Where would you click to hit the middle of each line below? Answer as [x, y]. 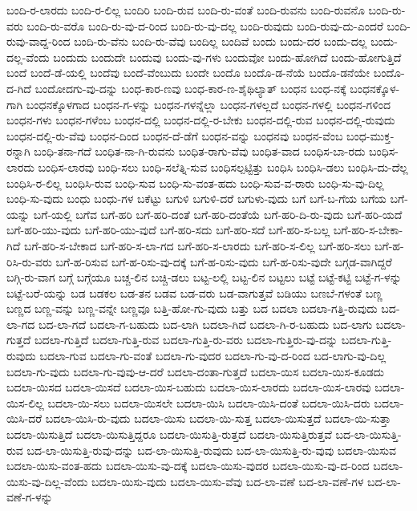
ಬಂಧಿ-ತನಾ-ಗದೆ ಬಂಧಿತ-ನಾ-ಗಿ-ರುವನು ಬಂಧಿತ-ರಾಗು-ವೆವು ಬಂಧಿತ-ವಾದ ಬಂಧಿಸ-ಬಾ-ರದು [200, 151]
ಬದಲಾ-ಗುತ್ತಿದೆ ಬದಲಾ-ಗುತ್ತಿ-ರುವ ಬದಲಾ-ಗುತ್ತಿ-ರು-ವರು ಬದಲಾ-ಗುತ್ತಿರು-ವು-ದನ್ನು [186, 340]
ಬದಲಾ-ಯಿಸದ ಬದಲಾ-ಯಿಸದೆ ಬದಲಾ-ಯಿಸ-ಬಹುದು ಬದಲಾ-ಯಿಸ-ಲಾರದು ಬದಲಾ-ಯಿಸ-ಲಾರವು [189, 387]
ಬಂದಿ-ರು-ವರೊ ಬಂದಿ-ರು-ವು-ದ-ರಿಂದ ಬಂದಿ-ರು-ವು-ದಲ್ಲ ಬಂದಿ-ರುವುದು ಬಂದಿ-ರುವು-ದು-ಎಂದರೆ [205, 25]
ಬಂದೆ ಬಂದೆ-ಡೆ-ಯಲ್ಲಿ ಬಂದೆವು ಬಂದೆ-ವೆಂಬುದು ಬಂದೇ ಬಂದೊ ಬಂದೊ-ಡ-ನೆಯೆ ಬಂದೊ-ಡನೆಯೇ [188, 73]
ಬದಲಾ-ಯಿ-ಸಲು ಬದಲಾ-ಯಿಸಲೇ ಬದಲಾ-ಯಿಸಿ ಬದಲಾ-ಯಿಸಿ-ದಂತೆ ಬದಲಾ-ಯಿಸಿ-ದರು [209, 402]
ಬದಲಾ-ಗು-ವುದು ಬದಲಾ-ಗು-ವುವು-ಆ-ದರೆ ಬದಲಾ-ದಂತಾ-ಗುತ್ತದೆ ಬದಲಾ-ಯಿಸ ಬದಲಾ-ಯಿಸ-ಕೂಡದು [196, 371]
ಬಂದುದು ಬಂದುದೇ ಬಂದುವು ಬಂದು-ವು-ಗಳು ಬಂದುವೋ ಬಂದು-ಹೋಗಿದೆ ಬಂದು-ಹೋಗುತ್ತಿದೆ [227, 57]
